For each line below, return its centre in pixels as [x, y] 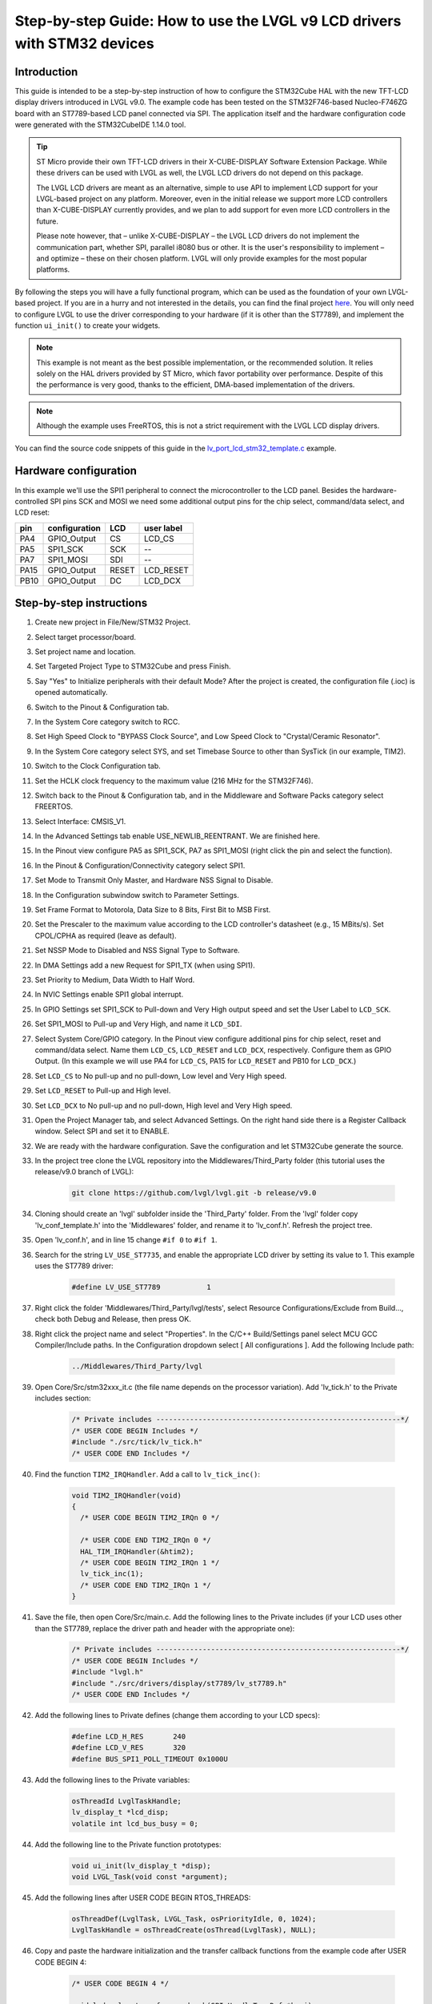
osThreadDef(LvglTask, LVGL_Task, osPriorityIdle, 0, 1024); [194, 1919]
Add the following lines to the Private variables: [112, 1780]
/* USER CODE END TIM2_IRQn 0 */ [146, 1540]
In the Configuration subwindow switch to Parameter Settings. [137, 895]
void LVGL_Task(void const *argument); [150, 1877]
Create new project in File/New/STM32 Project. [113, 622]
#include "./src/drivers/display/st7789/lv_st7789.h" [179, 1683]
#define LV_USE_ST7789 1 [141, 1287]
